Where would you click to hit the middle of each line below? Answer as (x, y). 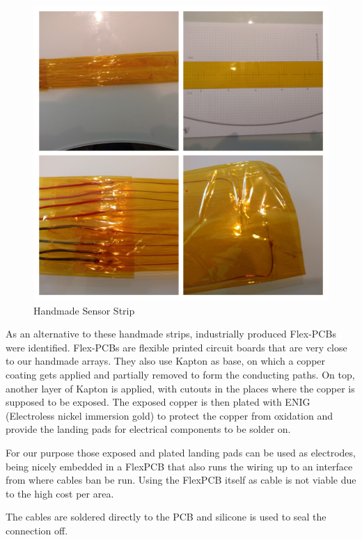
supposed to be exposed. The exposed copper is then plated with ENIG (158, 402)
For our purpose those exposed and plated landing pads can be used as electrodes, (181, 452)
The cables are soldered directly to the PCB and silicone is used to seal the (166, 517)
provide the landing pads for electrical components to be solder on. (148, 429)
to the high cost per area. (60, 493)
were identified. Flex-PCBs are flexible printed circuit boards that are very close (176, 347)
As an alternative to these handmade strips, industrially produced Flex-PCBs (171, 334)
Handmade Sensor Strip (84, 310)
